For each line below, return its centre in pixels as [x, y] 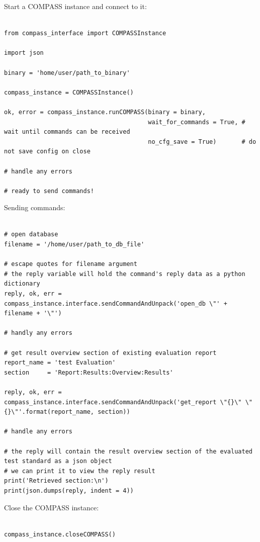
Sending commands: [35, 207]
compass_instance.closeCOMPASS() [60, 534]
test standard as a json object [58, 461]
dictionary [22, 284]
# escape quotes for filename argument [71, 264]
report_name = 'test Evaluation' [60, 363]
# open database [31, 235]
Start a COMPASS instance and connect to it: [75, 6]
